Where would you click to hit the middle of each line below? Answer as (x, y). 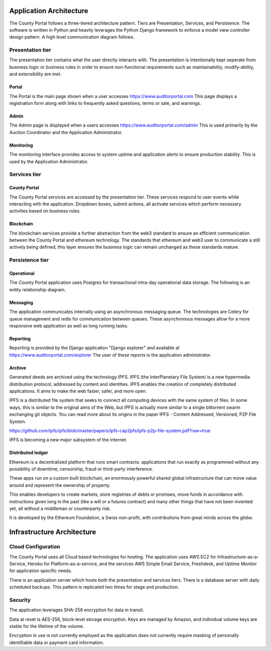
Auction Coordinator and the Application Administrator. (66, 132)
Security (20, 600)
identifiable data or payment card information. (57, 642)
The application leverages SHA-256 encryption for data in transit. (77, 610)
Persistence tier (29, 260)
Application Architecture (49, 11)
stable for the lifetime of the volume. (47, 626)
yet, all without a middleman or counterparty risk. (60, 509)
